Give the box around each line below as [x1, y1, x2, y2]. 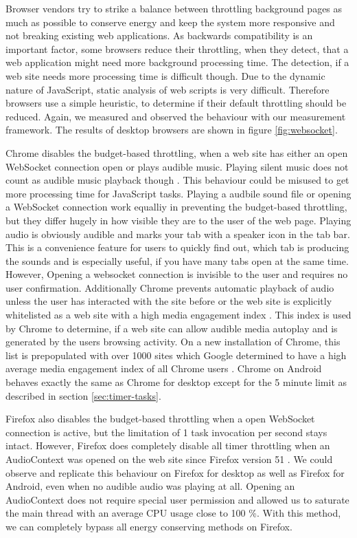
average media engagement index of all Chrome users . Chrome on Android [5, 361, 322, 376]
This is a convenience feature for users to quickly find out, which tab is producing [5, 240, 349, 255]
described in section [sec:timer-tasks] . [5, 388, 161, 402]
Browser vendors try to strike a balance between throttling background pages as [5, 1, 343, 15]
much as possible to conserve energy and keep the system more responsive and [5, 14, 335, 29]
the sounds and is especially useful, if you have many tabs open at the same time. [5, 253, 349, 268]
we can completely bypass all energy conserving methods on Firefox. [5, 519, 292, 533]
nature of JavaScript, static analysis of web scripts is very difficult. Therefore [5, 82, 330, 96]
